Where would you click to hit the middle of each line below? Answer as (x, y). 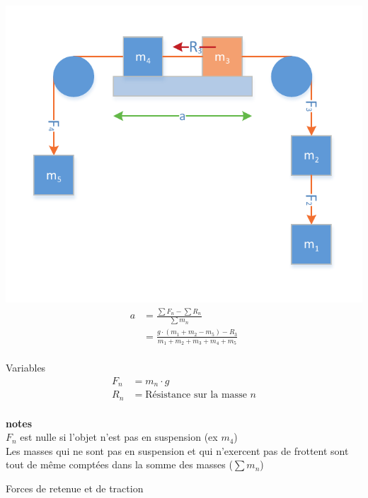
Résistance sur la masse (196, 395)
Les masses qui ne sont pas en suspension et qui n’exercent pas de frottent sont (177, 450)
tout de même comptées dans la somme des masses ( (119, 464)
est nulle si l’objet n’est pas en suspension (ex (119, 437)
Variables (26, 367)
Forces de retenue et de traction (75, 488)
